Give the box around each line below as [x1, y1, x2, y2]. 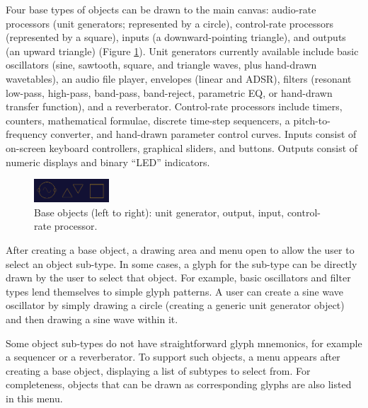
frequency [6, 127, 47, 141]
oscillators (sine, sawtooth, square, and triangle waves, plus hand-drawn [6, 57, 317, 72]
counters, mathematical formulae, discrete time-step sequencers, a [6, 112, 290, 127]
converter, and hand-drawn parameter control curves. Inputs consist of [50, 127, 357, 141]
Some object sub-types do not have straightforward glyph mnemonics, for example [6, 335, 362, 350]
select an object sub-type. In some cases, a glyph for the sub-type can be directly [6, 256, 357, 271]
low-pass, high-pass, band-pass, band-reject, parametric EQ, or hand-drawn [6, 85, 333, 100]
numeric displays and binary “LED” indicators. [6, 154, 210, 169]
